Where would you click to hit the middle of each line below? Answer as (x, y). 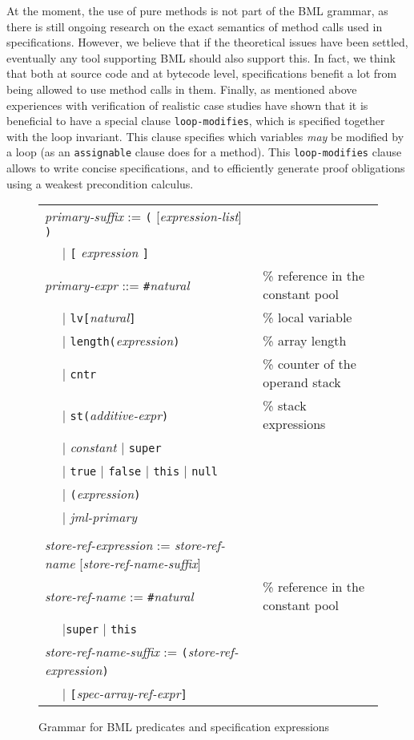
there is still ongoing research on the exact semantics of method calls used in (195, 26)
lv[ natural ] (103, 317)
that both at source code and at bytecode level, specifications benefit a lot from (202, 73)
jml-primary (103, 517)
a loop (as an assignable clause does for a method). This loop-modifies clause (204, 152)
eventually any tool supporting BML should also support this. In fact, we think (201, 57)
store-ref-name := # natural (119, 596)
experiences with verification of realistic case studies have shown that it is (187, 105)
